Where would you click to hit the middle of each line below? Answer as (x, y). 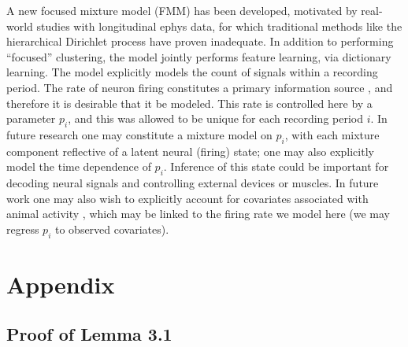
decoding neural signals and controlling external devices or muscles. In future (193, 183)
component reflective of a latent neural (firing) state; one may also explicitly (190, 151)
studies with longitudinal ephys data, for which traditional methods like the (219, 26)
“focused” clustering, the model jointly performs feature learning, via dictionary (199, 56)
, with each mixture (332, 134)
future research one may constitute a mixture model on (139, 134)
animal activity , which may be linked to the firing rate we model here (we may (198, 214)
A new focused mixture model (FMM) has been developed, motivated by (182, 10)
